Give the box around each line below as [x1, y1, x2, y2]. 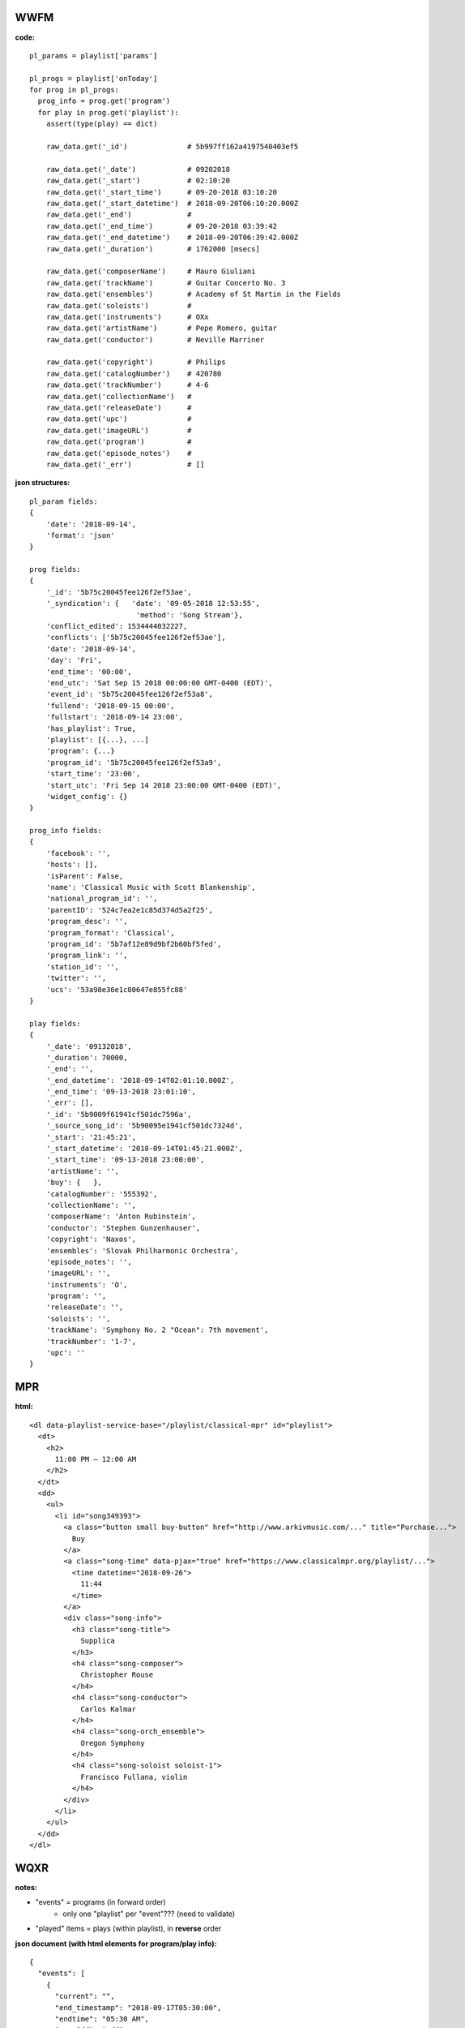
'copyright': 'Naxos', [45, 1235, 137, 1244]
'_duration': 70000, [45, 1053, 128, 1062]
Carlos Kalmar [80, 1704, 137, 1713]
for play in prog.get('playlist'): [37, 108, 180, 117]
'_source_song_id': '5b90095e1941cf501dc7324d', [45, 1121, 243, 1131]
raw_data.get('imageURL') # [45, 426, 192, 435]
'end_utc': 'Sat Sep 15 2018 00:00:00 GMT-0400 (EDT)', [45, 678, 273, 687]
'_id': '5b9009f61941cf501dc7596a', [45, 1110, 192, 1119]
